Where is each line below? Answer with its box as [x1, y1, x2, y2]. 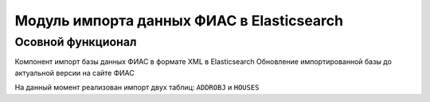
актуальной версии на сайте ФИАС [14, 68, 135, 77]
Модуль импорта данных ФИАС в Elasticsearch [14, 12, 344, 29]
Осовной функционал [14, 35, 137, 49]
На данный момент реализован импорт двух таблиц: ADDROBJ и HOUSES [14, 83, 260, 93]
